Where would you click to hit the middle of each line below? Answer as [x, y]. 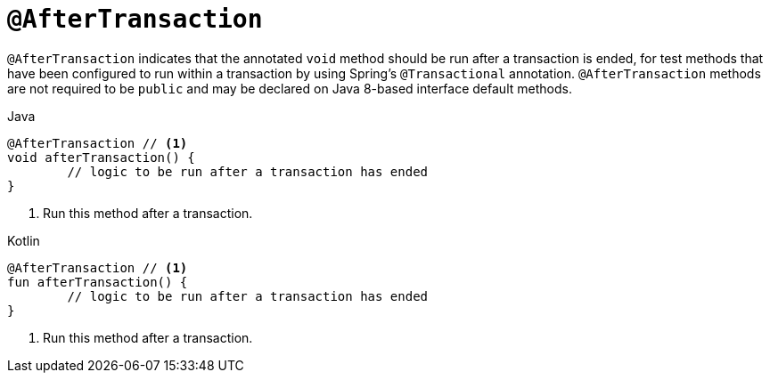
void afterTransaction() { [101, 157]
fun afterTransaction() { [98, 282]
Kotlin [24, 240]
